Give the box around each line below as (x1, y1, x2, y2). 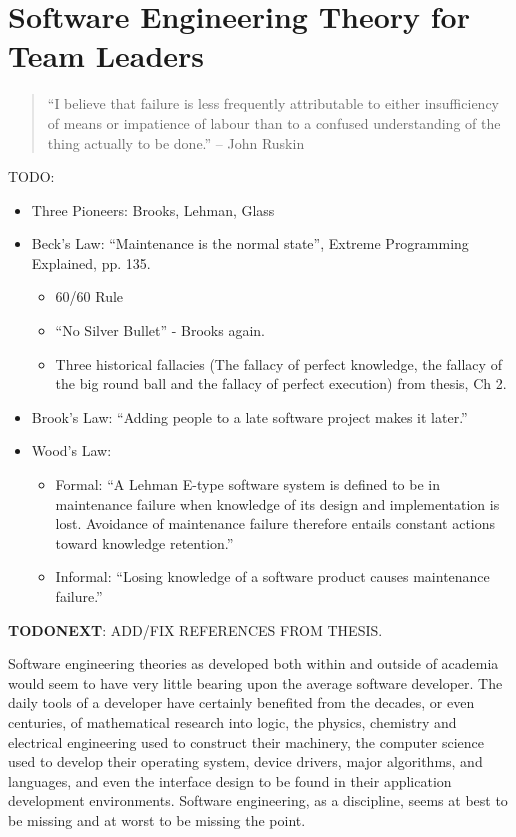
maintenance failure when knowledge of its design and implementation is (55, 493, 500, 514)
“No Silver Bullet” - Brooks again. (55, 320, 265, 341)
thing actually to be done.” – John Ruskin (47, 132, 305, 153)
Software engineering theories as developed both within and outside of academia (8, 653, 499, 674)
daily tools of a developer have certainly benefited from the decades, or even (8, 692, 475, 713)
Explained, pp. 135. (31, 252, 151, 273)
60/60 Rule (55, 286, 124, 307)
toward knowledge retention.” (55, 532, 234, 553)
